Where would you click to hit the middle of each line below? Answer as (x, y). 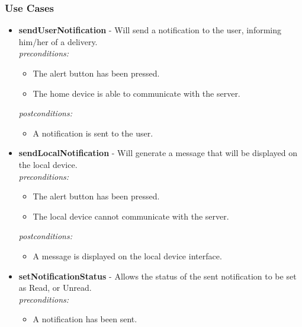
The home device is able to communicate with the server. (136, 93)
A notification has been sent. (85, 319)
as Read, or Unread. (55, 288)
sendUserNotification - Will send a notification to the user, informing (150, 30)
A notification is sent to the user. (93, 133)
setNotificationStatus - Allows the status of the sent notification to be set (158, 276)
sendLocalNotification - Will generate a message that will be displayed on (158, 153)
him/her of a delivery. (58, 41)
